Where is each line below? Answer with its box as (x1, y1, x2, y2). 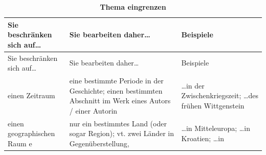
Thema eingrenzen (100, 2, 166, 12)
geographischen (8, 128, 55, 139)
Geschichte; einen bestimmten (69, 85, 163, 96)
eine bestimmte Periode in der (69, 75, 164, 86)
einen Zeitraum (8, 90, 55, 101)
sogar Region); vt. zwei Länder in (69, 128, 174, 139)
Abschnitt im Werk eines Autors (69, 95, 171, 106)
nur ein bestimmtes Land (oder (69, 118, 167, 128)
